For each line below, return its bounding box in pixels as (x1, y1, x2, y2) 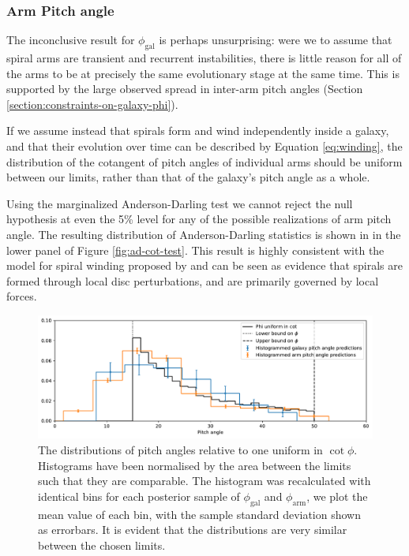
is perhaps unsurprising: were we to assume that (159, 32, 392, 48)
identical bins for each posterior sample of (38, 487, 240, 504)
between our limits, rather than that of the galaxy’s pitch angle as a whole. (6, 169, 370, 185)
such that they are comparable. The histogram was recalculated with (38, 472, 371, 489)
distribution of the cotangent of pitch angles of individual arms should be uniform (6, 153, 403, 170)
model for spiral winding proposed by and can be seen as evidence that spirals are (6, 257, 403, 274)
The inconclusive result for (6, 32, 135, 48)
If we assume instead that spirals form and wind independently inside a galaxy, (6, 122, 389, 139)
